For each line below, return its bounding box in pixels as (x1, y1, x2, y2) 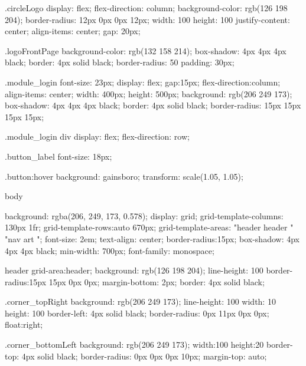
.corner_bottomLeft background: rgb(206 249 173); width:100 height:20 (5, 338, 264, 351)
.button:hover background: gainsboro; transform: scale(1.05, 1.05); (5, 170, 243, 182)
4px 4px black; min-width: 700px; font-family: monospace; (5, 244, 214, 256)
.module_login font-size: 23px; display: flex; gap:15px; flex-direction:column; (5, 75, 281, 88)
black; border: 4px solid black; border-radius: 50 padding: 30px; (5, 56, 235, 68)
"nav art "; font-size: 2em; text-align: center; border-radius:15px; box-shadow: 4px (5, 232, 300, 245)
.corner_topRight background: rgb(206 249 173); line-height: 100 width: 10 (5, 295, 276, 308)
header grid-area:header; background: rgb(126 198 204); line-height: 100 (5, 264, 263, 276)
